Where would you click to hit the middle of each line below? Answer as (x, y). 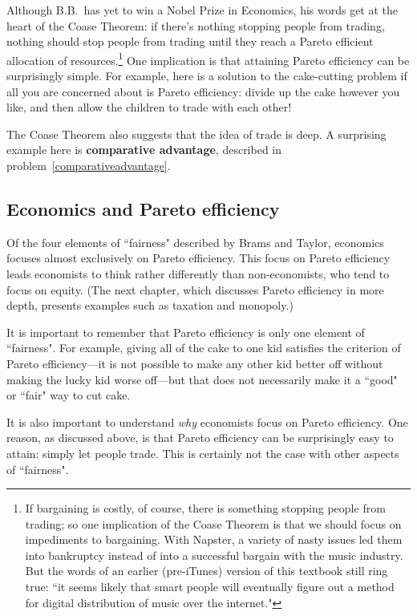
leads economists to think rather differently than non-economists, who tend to (198, 273)
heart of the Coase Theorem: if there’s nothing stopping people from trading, (196, 25)
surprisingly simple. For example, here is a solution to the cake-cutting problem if (207, 76)
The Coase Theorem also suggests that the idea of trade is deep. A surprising (196, 134)
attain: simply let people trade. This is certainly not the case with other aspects (203, 453)
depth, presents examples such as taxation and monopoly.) (150, 305)
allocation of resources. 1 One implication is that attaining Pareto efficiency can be (208, 59)
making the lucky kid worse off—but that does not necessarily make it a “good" (202, 379)
